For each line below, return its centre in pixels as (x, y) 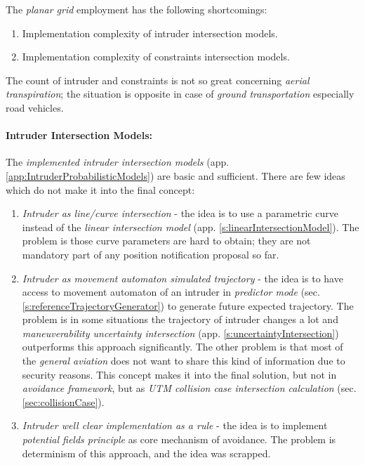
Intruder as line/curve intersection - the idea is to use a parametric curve (180, 213)
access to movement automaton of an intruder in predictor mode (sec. (171, 292)
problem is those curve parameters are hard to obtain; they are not (166, 241)
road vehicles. (35, 107)
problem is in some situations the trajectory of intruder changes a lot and (180, 319)
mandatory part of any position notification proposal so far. (151, 254)
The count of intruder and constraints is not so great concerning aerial (158, 80)
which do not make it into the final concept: (100, 189)
